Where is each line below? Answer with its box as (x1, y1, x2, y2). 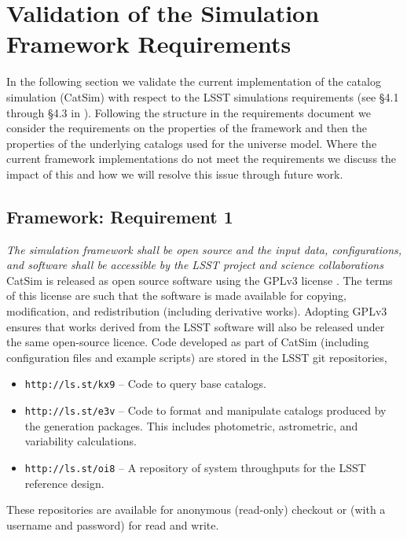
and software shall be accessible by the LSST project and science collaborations (6, 257, 383, 273)
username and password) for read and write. (6, 516, 219, 533)
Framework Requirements (6, 28, 291, 60)
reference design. (24, 474, 104, 491)
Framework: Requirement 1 (6, 204, 233, 228)
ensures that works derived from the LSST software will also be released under (6, 318, 385, 334)
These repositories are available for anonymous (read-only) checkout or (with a (6, 501, 386, 518)
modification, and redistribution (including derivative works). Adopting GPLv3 (6, 303, 387, 319)
